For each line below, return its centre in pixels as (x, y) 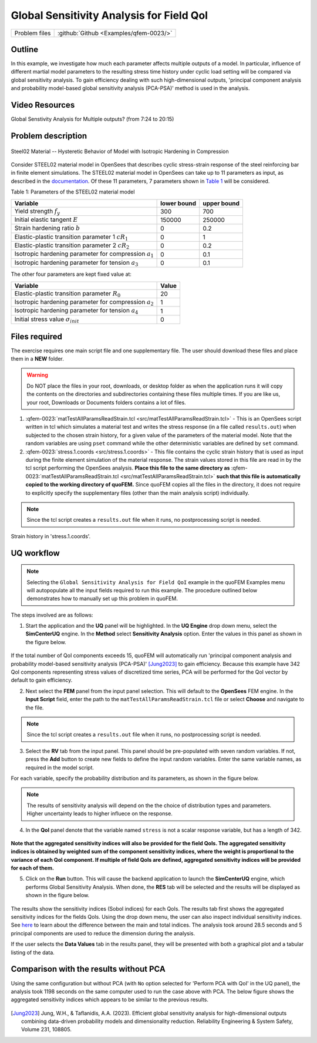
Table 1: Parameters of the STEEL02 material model (73, 192)
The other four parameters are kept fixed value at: (71, 274)
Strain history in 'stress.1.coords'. (51, 536)
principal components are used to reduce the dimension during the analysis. (103, 933)
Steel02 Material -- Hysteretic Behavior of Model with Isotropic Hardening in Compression (120, 151)
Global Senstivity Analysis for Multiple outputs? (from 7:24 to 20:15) (92, 119)
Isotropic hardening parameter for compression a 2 (84, 302)
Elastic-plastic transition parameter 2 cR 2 (72, 246)
